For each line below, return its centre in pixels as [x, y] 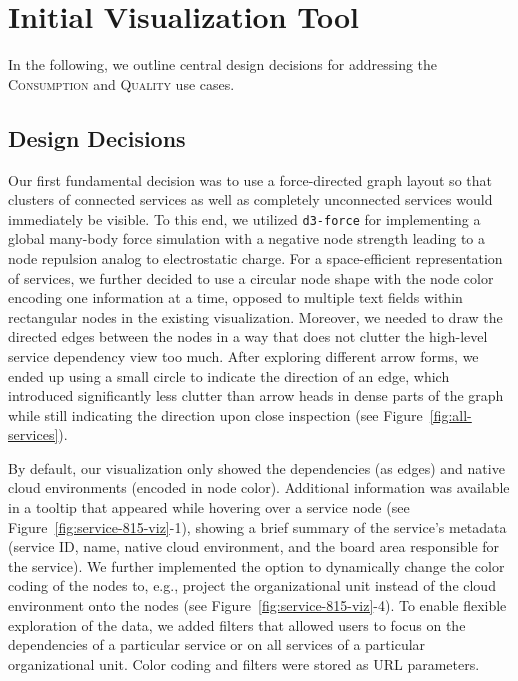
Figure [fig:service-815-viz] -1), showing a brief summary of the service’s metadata [257, 526]
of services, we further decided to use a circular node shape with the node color [251, 277]
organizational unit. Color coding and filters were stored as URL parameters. [244, 663]
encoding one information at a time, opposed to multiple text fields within [235, 297]
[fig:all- [450, 414]
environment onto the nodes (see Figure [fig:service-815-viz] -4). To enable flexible [257, 605]
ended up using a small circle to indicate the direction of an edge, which [229, 375]
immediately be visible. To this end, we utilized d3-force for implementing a [244, 218]
